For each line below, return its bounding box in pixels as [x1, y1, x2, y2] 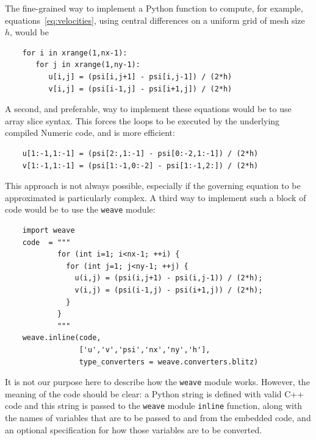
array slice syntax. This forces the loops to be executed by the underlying [5, 114, 280, 127]
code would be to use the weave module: [5, 203, 156, 216]
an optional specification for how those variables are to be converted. [5, 423, 262, 436]
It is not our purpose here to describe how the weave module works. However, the [5, 375, 310, 388]
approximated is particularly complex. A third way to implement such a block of [5, 191, 306, 204]
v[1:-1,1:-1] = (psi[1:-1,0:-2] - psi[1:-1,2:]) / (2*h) [22, 161, 259, 170]
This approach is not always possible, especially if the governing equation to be [5, 179, 301, 192]
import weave [22, 225, 75, 235]
